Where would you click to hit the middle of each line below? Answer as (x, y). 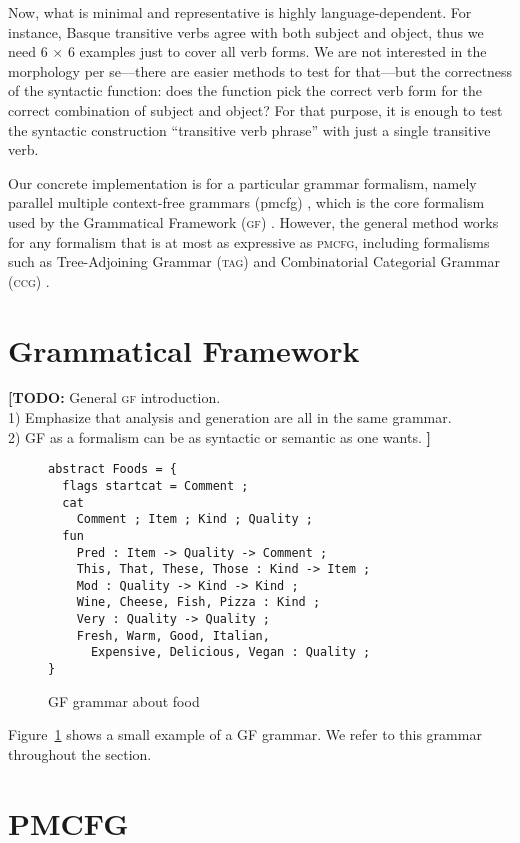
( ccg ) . (29, 280)
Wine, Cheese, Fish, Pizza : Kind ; (198, 602)
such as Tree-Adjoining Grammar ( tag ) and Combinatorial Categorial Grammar (254, 261)
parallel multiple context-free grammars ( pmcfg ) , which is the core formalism (246, 202)
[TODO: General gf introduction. (114, 397)
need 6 (28, 51)
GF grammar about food (124, 700)
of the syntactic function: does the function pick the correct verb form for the (245, 90)
